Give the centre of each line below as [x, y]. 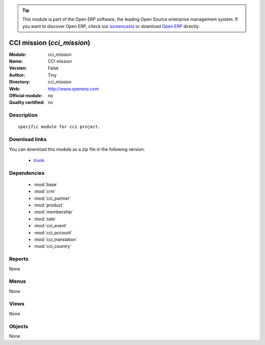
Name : [16, 61]
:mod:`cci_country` [53, 246]
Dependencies [27, 173]
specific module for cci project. [59, 127]
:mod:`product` [49, 205]
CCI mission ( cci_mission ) [50, 42]
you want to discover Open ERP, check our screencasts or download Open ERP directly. [111, 26]
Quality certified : [27, 103]
